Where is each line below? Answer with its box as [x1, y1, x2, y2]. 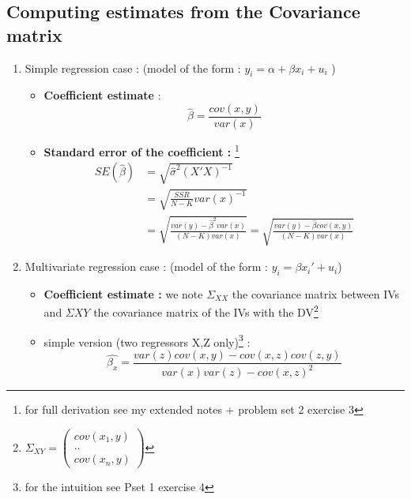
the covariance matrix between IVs [232, 285, 400, 302]
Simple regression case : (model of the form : [25, 59, 241, 76]
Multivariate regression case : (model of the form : [25, 258, 268, 275]
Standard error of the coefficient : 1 [43, 141, 239, 159]
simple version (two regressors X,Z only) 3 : [43, 331, 251, 350]
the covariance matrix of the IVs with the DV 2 [93, 302, 319, 321]
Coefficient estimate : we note [43, 285, 203, 302]
